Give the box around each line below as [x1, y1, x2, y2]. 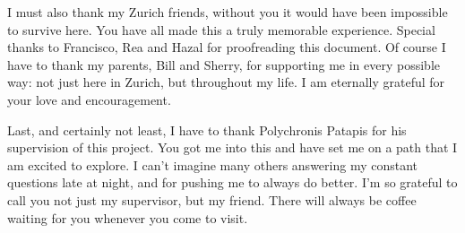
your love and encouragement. [7, 90, 171, 108]
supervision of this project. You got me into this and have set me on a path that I [7, 138, 458, 157]
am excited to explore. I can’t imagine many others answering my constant [7, 155, 418, 174]
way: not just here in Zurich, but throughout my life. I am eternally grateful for [7, 73, 445, 91]
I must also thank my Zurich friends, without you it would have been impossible [7, 3, 448, 21]
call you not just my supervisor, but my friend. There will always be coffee [7, 190, 417, 209]
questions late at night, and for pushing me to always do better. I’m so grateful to [7, 173, 458, 192]
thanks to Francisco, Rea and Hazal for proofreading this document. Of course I [7, 38, 446, 56]
